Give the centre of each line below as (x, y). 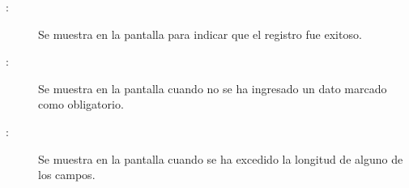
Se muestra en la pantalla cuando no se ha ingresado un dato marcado (213, 88)
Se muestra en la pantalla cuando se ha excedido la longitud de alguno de (221, 158)
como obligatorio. (81, 104)
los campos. (67, 175)
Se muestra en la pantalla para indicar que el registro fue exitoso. (200, 34)
